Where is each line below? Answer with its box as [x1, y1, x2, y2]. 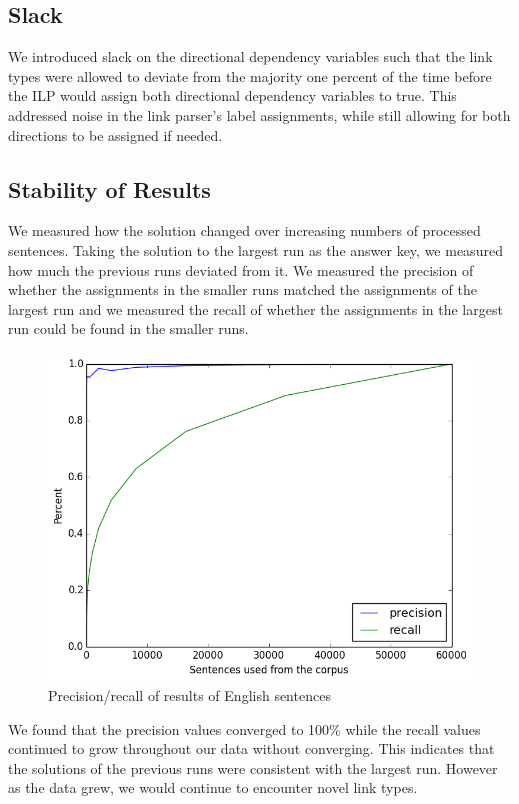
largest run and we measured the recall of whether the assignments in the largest [8, 298, 503, 319]
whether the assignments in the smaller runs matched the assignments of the [8, 279, 477, 300]
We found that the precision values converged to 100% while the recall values [8, 718, 481, 739]
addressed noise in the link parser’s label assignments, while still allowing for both [8, 104, 511, 125]
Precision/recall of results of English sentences [48, 684, 331, 705]
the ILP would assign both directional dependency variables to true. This [8, 85, 457, 106]
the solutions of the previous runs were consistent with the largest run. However [8, 757, 498, 778]
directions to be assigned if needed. [8, 124, 223, 145]
